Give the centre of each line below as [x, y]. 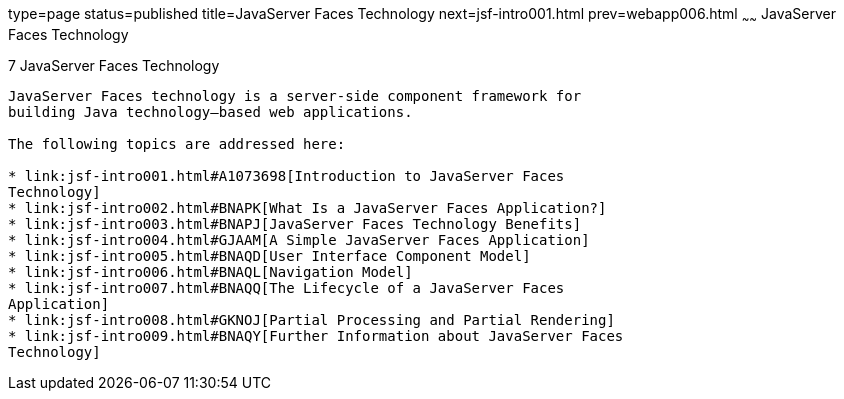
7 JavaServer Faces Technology [114, 65]
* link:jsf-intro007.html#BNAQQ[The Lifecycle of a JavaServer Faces [286, 287]
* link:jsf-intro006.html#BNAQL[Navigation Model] [210, 271]
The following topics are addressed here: [177, 143]
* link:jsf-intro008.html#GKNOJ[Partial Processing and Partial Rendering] [311, 319]
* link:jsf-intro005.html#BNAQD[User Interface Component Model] [269, 255]
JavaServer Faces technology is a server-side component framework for [295, 95]
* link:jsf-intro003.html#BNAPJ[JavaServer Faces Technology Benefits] [295, 223]
